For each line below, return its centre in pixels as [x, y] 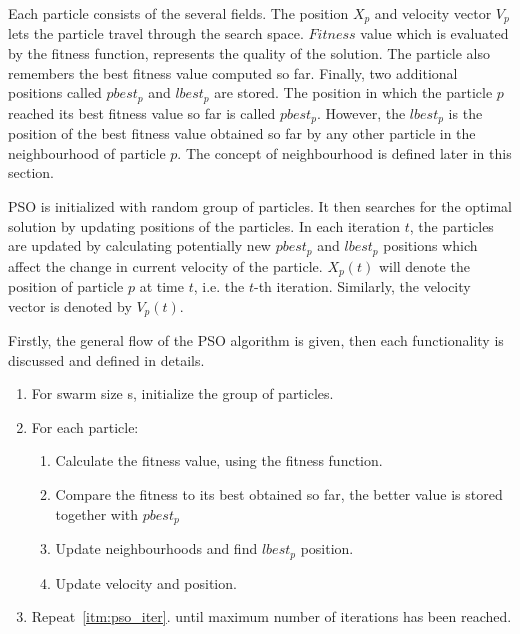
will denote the [424, 265]
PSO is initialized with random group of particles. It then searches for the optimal [260, 205]
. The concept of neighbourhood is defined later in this [344, 152]
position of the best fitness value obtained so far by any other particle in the [242, 133]
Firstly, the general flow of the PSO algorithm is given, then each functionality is [256, 340]
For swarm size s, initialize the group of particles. [182, 393]
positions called [55, 92]
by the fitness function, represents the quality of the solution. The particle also [249, 53]
